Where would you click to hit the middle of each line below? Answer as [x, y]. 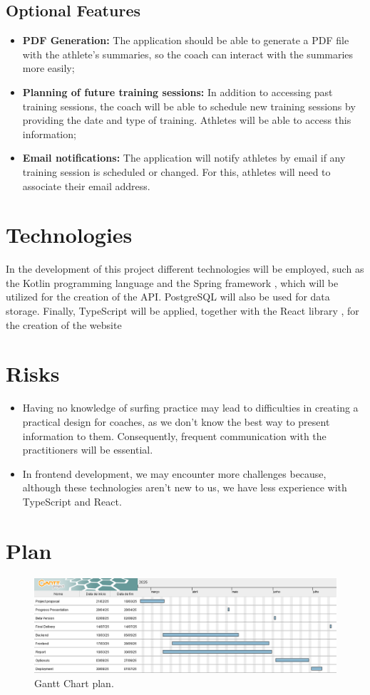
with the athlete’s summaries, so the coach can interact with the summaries [188, 54]
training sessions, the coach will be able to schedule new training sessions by [189, 106]
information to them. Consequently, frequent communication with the [174, 435]
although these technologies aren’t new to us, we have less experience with [185, 487]
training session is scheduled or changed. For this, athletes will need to [176, 171]
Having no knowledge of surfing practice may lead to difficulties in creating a [190, 408]
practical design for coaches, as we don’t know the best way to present [176, 421]
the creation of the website [64, 324]
